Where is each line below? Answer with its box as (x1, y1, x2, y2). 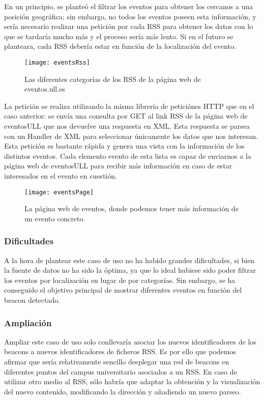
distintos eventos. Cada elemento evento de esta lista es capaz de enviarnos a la (4, 150, 251, 161)
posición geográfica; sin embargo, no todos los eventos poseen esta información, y (4, 11, 256, 21)
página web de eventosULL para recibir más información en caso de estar (4, 160, 232, 171)
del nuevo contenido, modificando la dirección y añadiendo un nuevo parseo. (4, 386, 241, 396)
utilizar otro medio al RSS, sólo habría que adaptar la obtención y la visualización (4, 376, 260, 387)
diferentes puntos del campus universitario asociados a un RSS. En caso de (4, 366, 237, 377)
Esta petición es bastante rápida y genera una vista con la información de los (4, 140, 245, 151)
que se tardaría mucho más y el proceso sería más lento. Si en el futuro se (4, 31, 233, 41)
